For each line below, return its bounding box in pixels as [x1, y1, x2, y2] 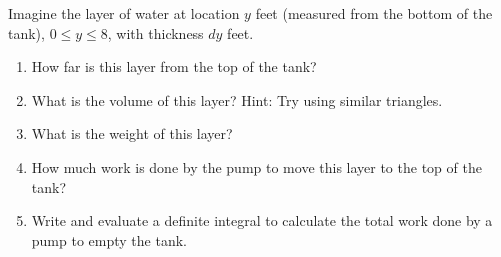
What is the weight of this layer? [31, 123, 233, 144]
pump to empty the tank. [31, 229, 187, 250]
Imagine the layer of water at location [8, 3, 240, 23]
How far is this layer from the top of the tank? [31, 56, 317, 77]
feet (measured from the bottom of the [255, 3, 493, 23]
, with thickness [107, 22, 204, 43]
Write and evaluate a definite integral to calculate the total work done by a [31, 210, 493, 231]
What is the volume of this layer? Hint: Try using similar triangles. [31, 89, 443, 110]
